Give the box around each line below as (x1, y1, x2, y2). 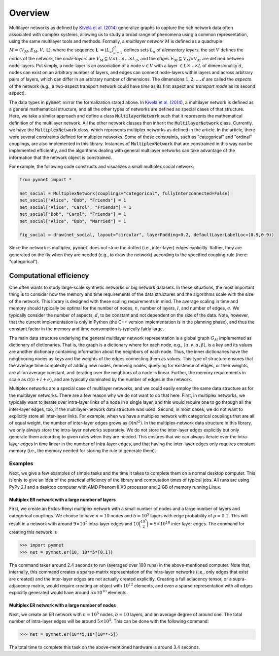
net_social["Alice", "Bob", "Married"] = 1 (19, 218, 127, 224)
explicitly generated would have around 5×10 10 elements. (9, 589, 128, 596)
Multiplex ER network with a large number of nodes (9, 602, 116, 608)
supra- (232, 576, 246, 582)
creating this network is (9, 529, 57, 535)
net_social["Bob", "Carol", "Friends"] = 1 (19, 211, 127, 217)
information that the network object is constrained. (9, 154, 112, 160)
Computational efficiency (9, 271, 89, 280)
